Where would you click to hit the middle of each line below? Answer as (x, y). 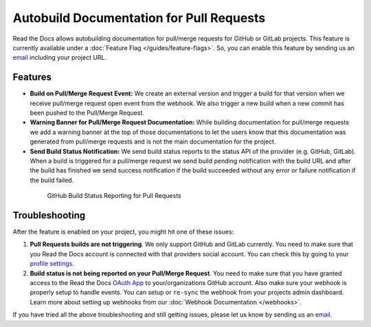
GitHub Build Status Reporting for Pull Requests (114, 196)
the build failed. (52, 180)
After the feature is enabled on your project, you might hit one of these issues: (123, 232)
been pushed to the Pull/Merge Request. (87, 113)
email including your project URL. (60, 58)
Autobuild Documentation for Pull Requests (139, 18)
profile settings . (52, 264)
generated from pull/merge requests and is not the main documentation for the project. (153, 142)
